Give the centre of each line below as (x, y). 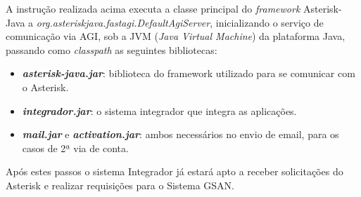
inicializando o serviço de (270, 22)
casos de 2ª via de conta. (75, 148)
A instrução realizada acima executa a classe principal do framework (153, 8)
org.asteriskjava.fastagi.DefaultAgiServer (123, 22)
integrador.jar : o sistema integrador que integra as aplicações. (159, 110)
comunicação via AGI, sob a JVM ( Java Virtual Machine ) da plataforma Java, (176, 36)
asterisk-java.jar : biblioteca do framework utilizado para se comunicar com (189, 73)
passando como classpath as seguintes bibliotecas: (112, 49)
